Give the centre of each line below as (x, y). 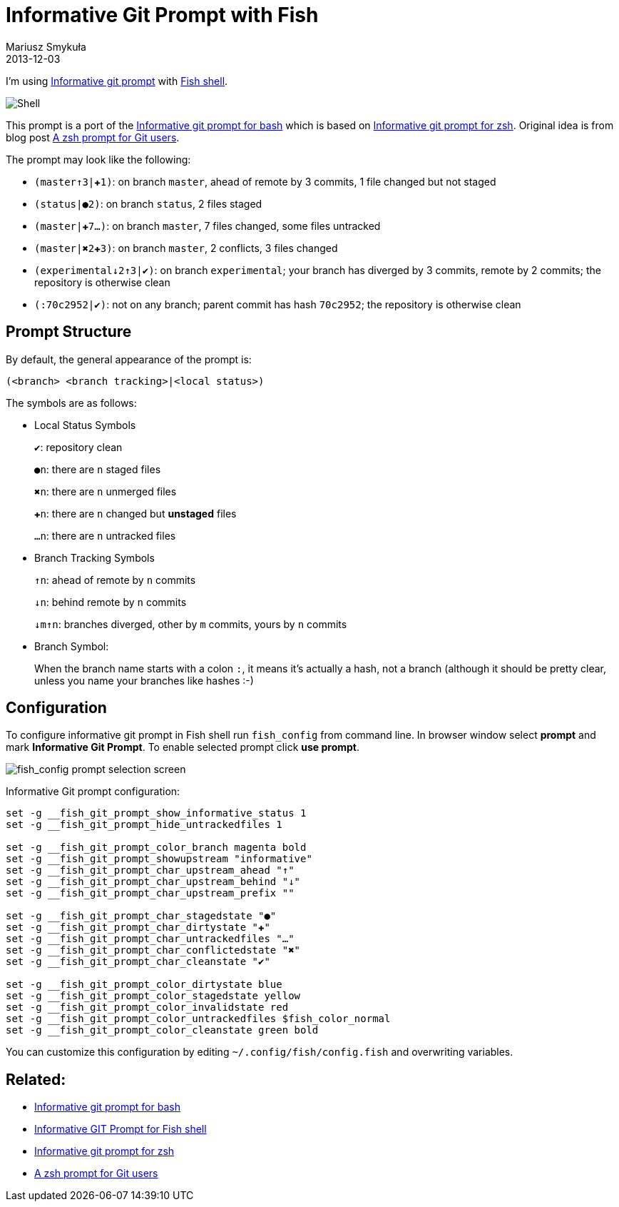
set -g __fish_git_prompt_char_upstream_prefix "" (150, 893)
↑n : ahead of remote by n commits (115, 580)
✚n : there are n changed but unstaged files (135, 513)
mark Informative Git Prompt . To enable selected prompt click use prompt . (183, 747)
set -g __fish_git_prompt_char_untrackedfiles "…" (150, 939)
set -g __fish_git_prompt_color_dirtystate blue (144, 985)
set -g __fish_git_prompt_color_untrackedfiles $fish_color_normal (198, 1019)
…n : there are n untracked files (105, 535)
